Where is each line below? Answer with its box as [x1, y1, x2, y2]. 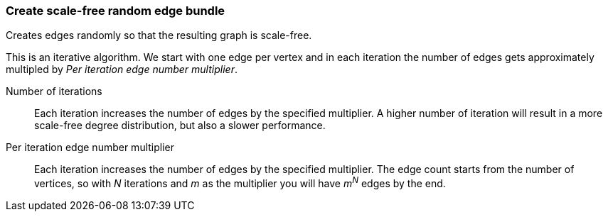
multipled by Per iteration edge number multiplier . [6, 63, 238, 76]
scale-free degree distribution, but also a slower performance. [34, 119, 326, 132]
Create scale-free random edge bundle [6, 4, 225, 18]
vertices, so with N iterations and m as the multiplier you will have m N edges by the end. [34, 175, 446, 190]
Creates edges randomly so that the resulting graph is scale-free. [6, 29, 312, 42]
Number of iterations [6, 85, 102, 98]
